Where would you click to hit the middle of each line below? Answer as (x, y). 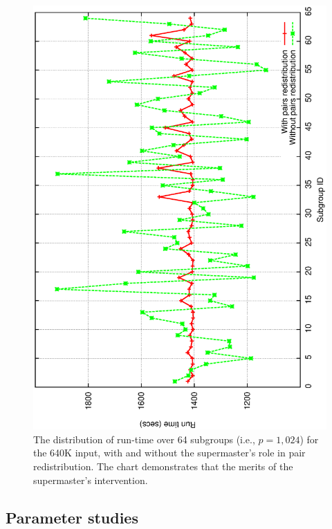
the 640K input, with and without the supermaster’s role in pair (169, 453)
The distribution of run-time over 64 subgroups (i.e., (144, 439)
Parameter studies (72, 517)
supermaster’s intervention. (91, 480)
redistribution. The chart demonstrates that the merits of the (163, 466)
